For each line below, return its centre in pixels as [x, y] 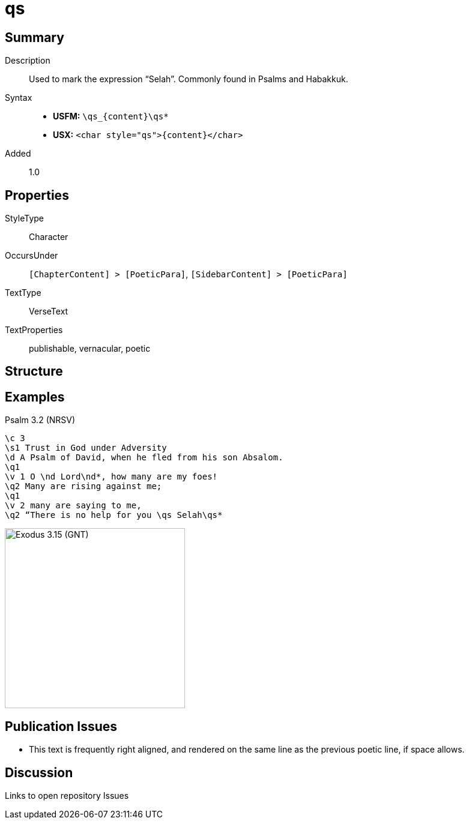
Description [28, 61]
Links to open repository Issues [67, 795]
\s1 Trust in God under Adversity [86, 448]
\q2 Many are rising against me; [83, 486]
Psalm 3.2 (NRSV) [40, 420]
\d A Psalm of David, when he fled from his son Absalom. [144, 458]
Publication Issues [61, 726]
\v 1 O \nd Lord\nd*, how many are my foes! [111, 477]
